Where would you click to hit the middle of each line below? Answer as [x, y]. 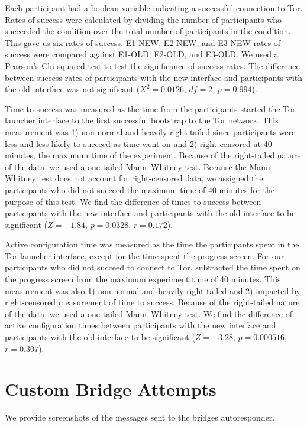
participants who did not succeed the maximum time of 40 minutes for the [140, 189]
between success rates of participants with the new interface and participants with [154, 77]
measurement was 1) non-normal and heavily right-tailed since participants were [150, 131]
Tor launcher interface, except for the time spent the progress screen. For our [145, 255]
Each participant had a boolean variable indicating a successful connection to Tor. [154, 8]
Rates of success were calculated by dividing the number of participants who [143, 19]
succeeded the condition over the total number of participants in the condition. [148, 31]
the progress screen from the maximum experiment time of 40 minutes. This [143, 279]
